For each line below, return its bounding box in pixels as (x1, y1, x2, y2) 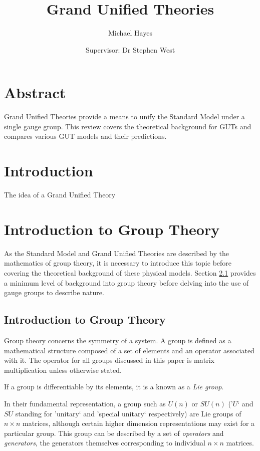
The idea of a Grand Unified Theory (4, 189, 116, 200)
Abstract (4, 82, 66, 103)
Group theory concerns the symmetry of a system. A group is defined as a (4, 335, 231, 346)
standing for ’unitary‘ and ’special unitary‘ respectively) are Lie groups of (15, 408, 241, 418)
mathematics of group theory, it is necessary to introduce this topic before (4, 258, 232, 268)
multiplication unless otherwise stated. (4, 364, 122, 375)
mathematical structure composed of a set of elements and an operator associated (4, 345, 254, 355)
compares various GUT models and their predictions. (4, 131, 167, 141)
